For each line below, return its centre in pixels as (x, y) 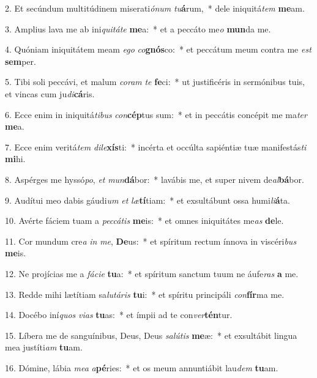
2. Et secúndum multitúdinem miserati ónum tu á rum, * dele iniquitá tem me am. (155, 8)
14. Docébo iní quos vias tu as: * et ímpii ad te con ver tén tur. (119, 315)
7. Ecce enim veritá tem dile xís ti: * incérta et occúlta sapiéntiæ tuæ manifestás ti (156, 146)
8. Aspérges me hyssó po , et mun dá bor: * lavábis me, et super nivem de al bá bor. (155, 179)
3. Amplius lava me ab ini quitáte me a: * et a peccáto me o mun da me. (138, 28)
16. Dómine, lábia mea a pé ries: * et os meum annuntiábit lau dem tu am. (142, 367)
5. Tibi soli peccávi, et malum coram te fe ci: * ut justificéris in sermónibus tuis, (155, 82)
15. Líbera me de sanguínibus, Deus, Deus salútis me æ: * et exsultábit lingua (151, 335)
